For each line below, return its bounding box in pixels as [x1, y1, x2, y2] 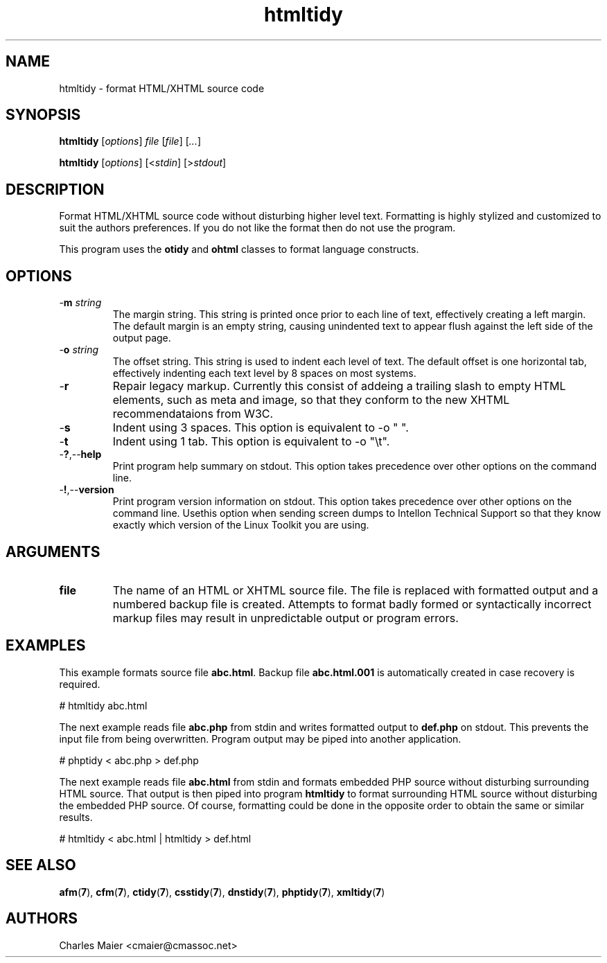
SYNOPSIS [6, 106, 81, 124]
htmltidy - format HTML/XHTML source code [59, 82, 265, 94]
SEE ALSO [6, 856, 76, 874]
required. [59, 678, 100, 690]
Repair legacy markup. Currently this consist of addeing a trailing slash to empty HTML [112, 379, 566, 394]
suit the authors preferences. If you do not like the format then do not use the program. [59, 222, 456, 234]
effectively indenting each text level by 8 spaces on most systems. [112, 367, 416, 380]
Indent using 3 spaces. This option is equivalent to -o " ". [112, 421, 409, 435]
